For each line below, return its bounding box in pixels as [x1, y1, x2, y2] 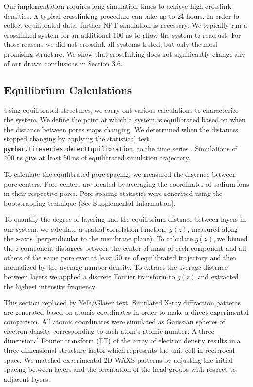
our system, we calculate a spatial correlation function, [4, 223, 167, 233]
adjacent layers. [4, 373, 50, 384]
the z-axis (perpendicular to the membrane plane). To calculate [4, 233, 193, 243]
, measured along [187, 223, 238, 233]
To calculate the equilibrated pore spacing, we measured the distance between [4, 169, 236, 179]
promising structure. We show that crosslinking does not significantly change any [4, 48, 246, 58]
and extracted [198, 271, 239, 281]
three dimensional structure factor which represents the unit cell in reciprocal [4, 345, 235, 355]
